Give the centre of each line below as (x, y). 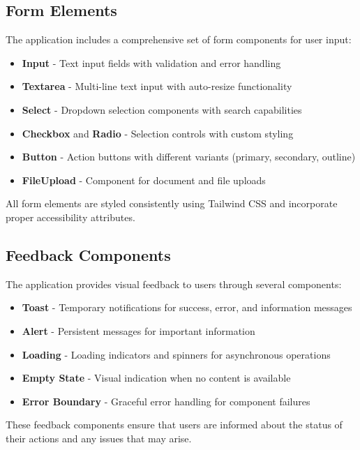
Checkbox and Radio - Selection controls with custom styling (158, 133)
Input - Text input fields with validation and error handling (151, 62)
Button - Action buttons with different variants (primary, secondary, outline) (189, 157)
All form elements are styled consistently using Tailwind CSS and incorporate (172, 203)
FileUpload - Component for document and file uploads (144, 180)
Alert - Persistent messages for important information (138, 330)
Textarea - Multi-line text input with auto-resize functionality (157, 86)
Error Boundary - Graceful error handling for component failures (166, 401)
